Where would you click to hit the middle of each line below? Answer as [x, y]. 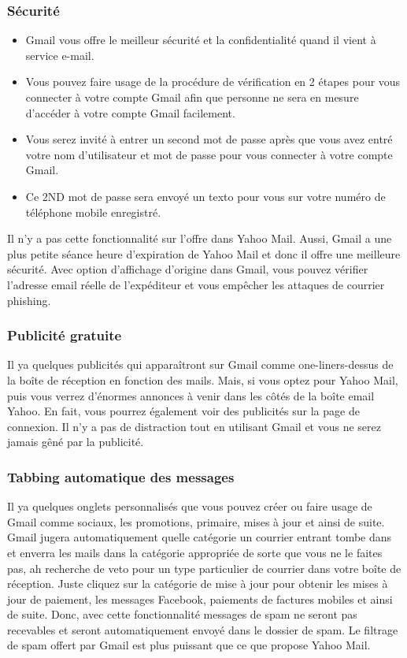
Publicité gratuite [65, 335]
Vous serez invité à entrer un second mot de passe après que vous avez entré [209, 139]
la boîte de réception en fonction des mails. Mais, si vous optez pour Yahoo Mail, [203, 379]
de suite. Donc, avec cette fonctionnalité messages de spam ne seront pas [182, 614]
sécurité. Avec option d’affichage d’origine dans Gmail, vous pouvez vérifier [188, 269]
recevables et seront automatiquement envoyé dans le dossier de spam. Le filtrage [203, 629]
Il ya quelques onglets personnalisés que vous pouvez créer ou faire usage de [190, 506]
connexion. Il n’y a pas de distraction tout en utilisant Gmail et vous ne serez [194, 426]
